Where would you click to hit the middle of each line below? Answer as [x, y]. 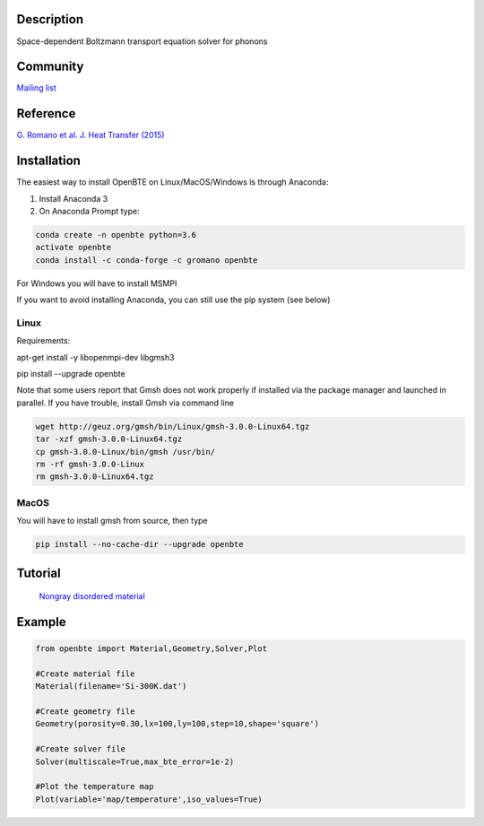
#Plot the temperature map [95, 787]
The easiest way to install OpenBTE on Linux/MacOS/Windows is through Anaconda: [173, 182]
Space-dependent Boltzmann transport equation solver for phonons [142, 41]
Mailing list [37, 88]
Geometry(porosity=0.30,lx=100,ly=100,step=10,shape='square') [177, 724]
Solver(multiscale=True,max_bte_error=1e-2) [135, 761]
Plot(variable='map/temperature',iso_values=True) [149, 799]
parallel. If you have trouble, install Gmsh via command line [125, 403]
